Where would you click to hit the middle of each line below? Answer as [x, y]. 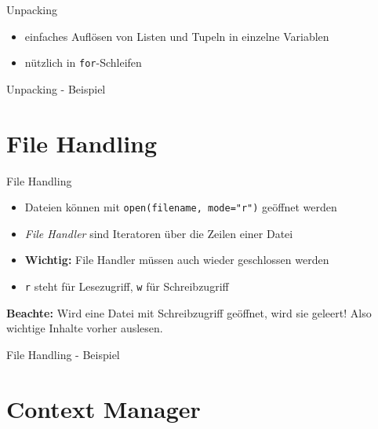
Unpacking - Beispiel [56, 88]
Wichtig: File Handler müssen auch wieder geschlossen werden [177, 260]
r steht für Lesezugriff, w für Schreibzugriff [127, 286]
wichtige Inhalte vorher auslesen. [85, 328]
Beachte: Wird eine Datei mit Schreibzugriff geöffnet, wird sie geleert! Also [189, 312]
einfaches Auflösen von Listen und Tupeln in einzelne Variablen [177, 36]
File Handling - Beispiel [63, 354]
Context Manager [104, 408]
